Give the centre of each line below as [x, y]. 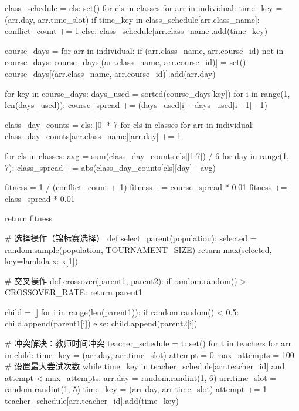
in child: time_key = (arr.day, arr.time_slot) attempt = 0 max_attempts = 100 [149, 354]
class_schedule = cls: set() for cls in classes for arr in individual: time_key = [144, 8]
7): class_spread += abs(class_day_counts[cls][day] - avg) [110, 167]
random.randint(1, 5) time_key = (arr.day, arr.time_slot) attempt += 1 [136, 389]
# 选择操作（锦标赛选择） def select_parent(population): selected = [131, 237]
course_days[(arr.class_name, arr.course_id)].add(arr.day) [110, 73]
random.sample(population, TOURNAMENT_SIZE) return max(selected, [138, 249]
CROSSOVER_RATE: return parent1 [74, 292]
